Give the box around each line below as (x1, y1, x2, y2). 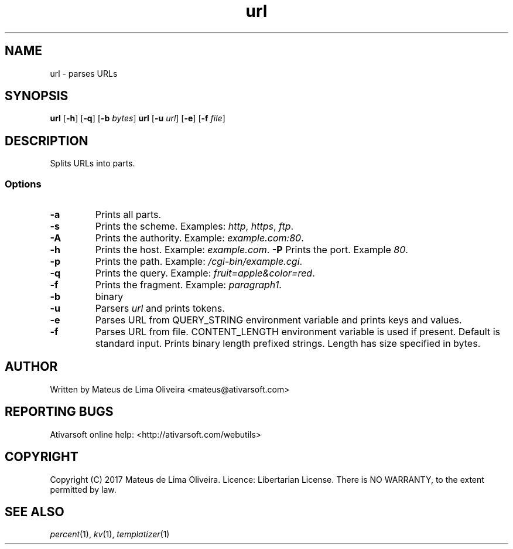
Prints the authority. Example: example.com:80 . (95, 232, 304, 244)
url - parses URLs (50, 68, 118, 79)
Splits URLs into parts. (50, 158, 135, 169)
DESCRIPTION (5, 133, 88, 148)
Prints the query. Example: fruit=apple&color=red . (95, 267, 315, 279)
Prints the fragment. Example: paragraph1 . (95, 279, 282, 291)
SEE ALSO (5, 504, 64, 519)
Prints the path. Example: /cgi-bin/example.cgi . (95, 255, 303, 268)
